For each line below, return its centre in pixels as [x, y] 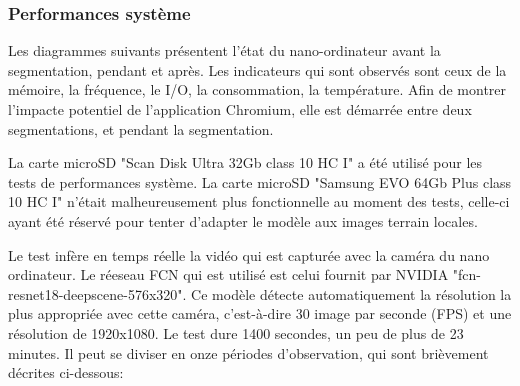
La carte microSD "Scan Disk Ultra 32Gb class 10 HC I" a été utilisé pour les [245, 162]
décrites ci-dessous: [66, 372]
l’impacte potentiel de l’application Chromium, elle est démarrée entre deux [240, 109]
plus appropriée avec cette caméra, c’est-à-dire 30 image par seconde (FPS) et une [260, 313]
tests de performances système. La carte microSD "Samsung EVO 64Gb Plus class [260, 181]
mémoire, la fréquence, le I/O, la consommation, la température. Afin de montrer [257, 89]
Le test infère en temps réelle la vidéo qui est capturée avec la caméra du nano [249, 254]
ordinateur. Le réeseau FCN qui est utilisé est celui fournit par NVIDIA [228, 274]
